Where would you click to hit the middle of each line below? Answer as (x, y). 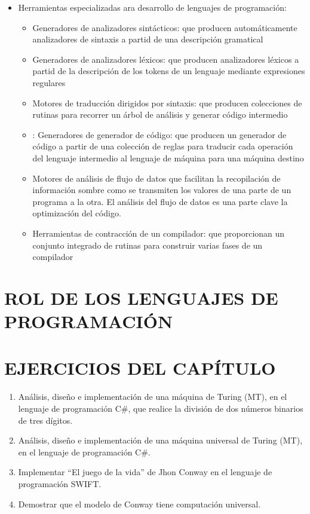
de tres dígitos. (45, 420)
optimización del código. (77, 213)
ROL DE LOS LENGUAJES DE (141, 297)
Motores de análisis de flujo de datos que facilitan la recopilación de (156, 178)
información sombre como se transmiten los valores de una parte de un (162, 190)
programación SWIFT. (60, 483)
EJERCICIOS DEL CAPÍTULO (140, 368)
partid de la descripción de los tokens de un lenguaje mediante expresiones (169, 71)
